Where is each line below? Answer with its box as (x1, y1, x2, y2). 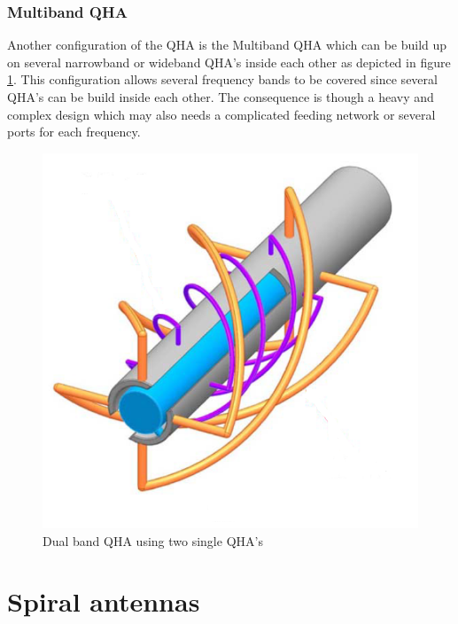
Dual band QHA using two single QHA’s (43, 531, 263, 550)
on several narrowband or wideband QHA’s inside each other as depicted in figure (7, 52, 451, 71)
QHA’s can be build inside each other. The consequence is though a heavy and (7, 88, 434, 105)
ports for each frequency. (7, 122, 141, 141)
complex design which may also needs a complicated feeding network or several (7, 105, 436, 123)
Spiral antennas (7, 583, 200, 620)
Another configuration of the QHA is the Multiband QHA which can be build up (7, 35, 447, 54)
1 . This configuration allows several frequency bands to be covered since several (7, 70, 438, 89)
